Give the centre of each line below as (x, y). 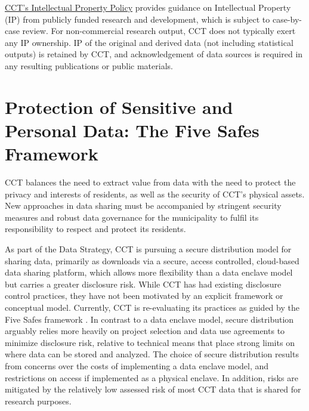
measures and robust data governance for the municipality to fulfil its (132, 217)
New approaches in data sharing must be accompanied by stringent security (143, 205)
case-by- (287, 19)
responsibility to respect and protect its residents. (95, 229)
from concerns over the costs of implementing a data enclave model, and (137, 365)
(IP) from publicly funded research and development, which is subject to (137, 19)
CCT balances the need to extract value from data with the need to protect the (150, 182)
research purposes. (38, 401)
